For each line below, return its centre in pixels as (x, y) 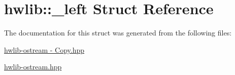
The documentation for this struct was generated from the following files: (118, 33)
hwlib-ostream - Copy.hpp (44, 49)
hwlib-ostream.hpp (33, 67)
